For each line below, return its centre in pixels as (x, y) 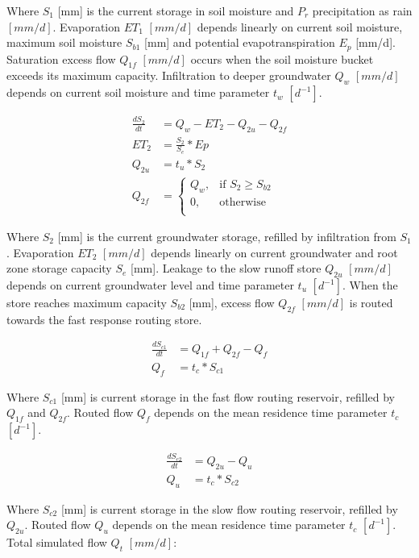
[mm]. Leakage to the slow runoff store (226, 268)
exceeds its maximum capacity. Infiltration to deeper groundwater (169, 75)
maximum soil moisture (64, 42)
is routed (371, 303)
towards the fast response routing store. (104, 319)
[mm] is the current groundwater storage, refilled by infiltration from (227, 237)
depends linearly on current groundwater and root (274, 252)
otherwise (243, 202)
